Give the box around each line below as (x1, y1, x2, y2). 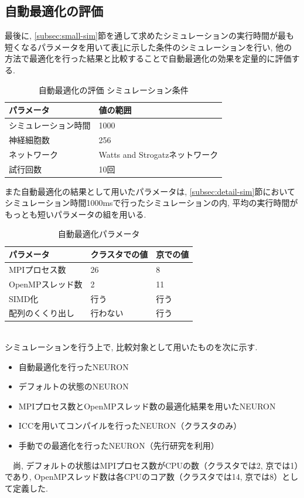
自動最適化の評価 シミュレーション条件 (38, 83, 189, 96)
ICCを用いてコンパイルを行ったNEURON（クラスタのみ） (18, 419, 242, 432)
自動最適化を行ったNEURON (18, 360, 129, 372)
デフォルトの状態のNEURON (18, 380, 129, 392)
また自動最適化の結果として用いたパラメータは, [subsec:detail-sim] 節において (5, 185, 295, 197)
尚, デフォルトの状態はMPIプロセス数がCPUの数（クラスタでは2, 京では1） (12, 459, 299, 471)
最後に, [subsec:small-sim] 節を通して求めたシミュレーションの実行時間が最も (5, 29, 294, 42)
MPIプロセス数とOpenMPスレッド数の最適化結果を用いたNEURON (18, 399, 276, 412)
